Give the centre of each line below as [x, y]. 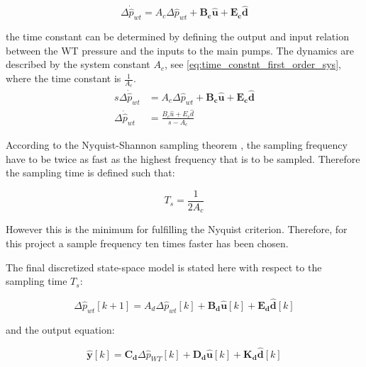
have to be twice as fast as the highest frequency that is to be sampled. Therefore [183, 158]
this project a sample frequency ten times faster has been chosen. [147, 243]
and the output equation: [60, 329]
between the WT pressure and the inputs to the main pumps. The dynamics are [180, 50]
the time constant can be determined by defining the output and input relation [177, 36]
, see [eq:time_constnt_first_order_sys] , [253, 64]
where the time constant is [63, 78]
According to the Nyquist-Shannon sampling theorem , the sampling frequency [177, 145]
